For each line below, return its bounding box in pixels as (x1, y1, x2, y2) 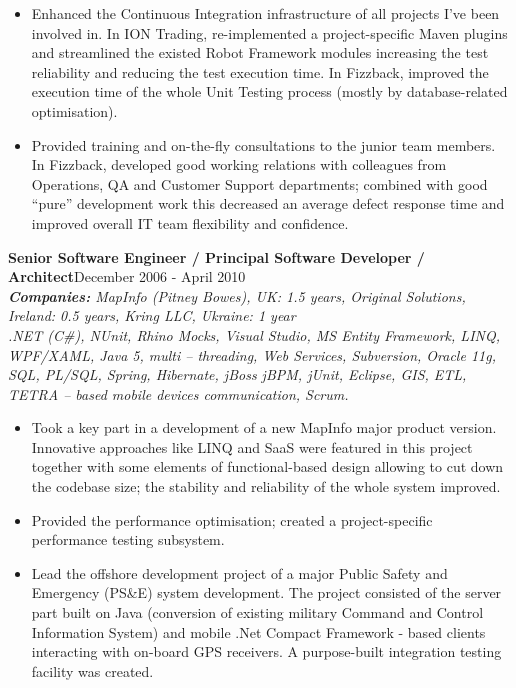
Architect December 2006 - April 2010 (8, 266, 246, 287)
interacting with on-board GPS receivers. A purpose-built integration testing (31, 641, 502, 662)
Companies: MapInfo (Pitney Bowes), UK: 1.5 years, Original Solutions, (8, 285, 466, 306)
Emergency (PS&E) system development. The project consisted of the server (31, 582, 502, 603)
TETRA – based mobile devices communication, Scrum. (8, 383, 349, 404)
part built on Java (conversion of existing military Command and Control (31, 602, 484, 623)
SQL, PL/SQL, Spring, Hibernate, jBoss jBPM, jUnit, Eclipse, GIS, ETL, (8, 364, 467, 385)
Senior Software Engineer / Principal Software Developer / (8, 246, 425, 267)
